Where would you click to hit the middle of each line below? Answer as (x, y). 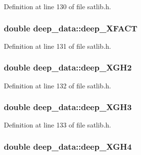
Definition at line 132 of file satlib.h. (57, 85)
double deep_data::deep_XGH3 (68, 107)
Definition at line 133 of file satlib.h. (57, 125)
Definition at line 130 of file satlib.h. (57, 6)
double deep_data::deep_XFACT (71, 28)
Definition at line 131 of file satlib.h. (57, 46)
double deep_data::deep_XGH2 (68, 67)
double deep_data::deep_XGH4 (68, 146)
